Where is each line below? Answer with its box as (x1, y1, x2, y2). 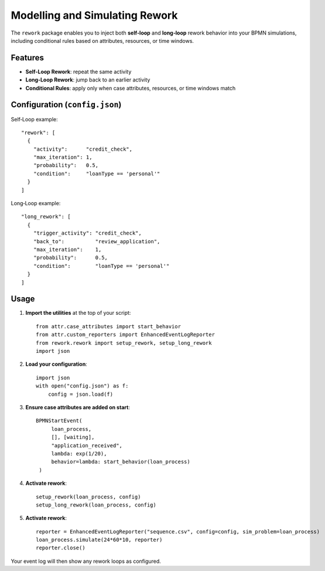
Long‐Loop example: (11, 200, 61, 207)
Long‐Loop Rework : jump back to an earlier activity (25, 76, 150, 83)
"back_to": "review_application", (33, 238, 160, 244)
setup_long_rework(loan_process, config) (36, 501, 156, 508)
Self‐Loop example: (11, 115, 58, 123)
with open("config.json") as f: (36, 383, 129, 389)
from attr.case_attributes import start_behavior (36, 323, 182, 329)
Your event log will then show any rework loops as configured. (11, 558, 161, 565)
